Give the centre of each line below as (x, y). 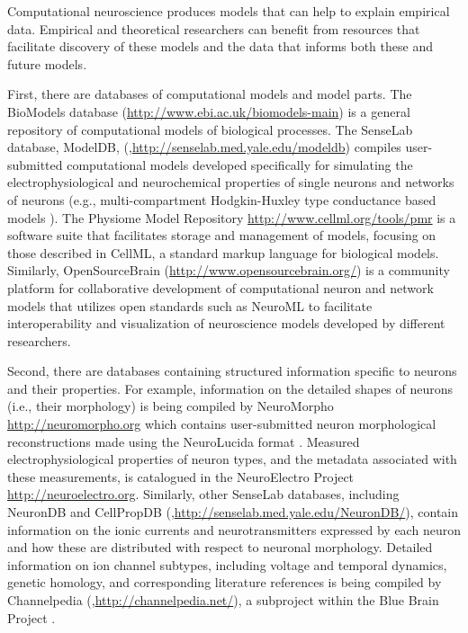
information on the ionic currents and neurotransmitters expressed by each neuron (234, 529)
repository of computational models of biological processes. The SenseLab (210, 129)
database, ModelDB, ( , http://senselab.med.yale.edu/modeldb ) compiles (204, 147)
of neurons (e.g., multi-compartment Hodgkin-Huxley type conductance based (222, 199)
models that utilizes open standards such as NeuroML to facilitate (190, 305)
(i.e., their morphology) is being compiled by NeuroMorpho (171, 406)
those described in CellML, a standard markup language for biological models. (223, 252)
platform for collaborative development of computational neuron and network (220, 287)
